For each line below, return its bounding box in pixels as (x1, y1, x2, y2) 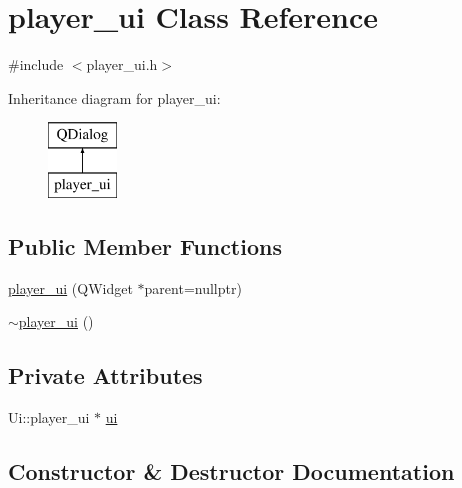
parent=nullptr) (144, 277, 242, 298)
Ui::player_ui (8, 407, 90, 428)
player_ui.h (86, 54, 158, 75)
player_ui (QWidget (8, 277, 133, 298)
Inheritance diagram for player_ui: (8, 87, 221, 108)
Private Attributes (8, 360, 203, 391)
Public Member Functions (8, 230, 282, 261)
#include (8, 54, 64, 75)
